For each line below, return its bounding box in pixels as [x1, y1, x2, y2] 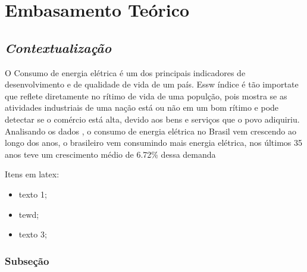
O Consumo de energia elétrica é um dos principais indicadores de [5, 66, 246, 79]
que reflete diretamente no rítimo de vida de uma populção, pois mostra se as [5, 89, 287, 102]
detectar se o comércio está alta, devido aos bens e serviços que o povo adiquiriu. [5, 112, 300, 125]
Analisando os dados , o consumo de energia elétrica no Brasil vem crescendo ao [5, 124, 296, 137]
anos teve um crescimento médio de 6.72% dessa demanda [5, 148, 216, 160]
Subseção [5, 253, 49, 268]
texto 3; [18, 228, 47, 240]
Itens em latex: [5, 168, 59, 180]
